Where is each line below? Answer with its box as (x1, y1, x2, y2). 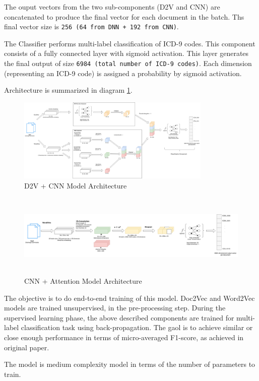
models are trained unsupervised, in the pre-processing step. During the (4, 302, 226, 313)
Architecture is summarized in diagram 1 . (4, 85, 133, 95)
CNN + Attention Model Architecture (24, 276, 142, 286)
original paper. (4, 342, 49, 352)
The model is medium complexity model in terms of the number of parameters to (4, 359, 255, 369)
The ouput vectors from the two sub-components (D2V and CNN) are (4, 2, 220, 12)
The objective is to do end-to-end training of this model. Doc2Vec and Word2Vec (4, 292, 255, 303)
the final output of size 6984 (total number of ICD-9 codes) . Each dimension (4, 58, 252, 69)
